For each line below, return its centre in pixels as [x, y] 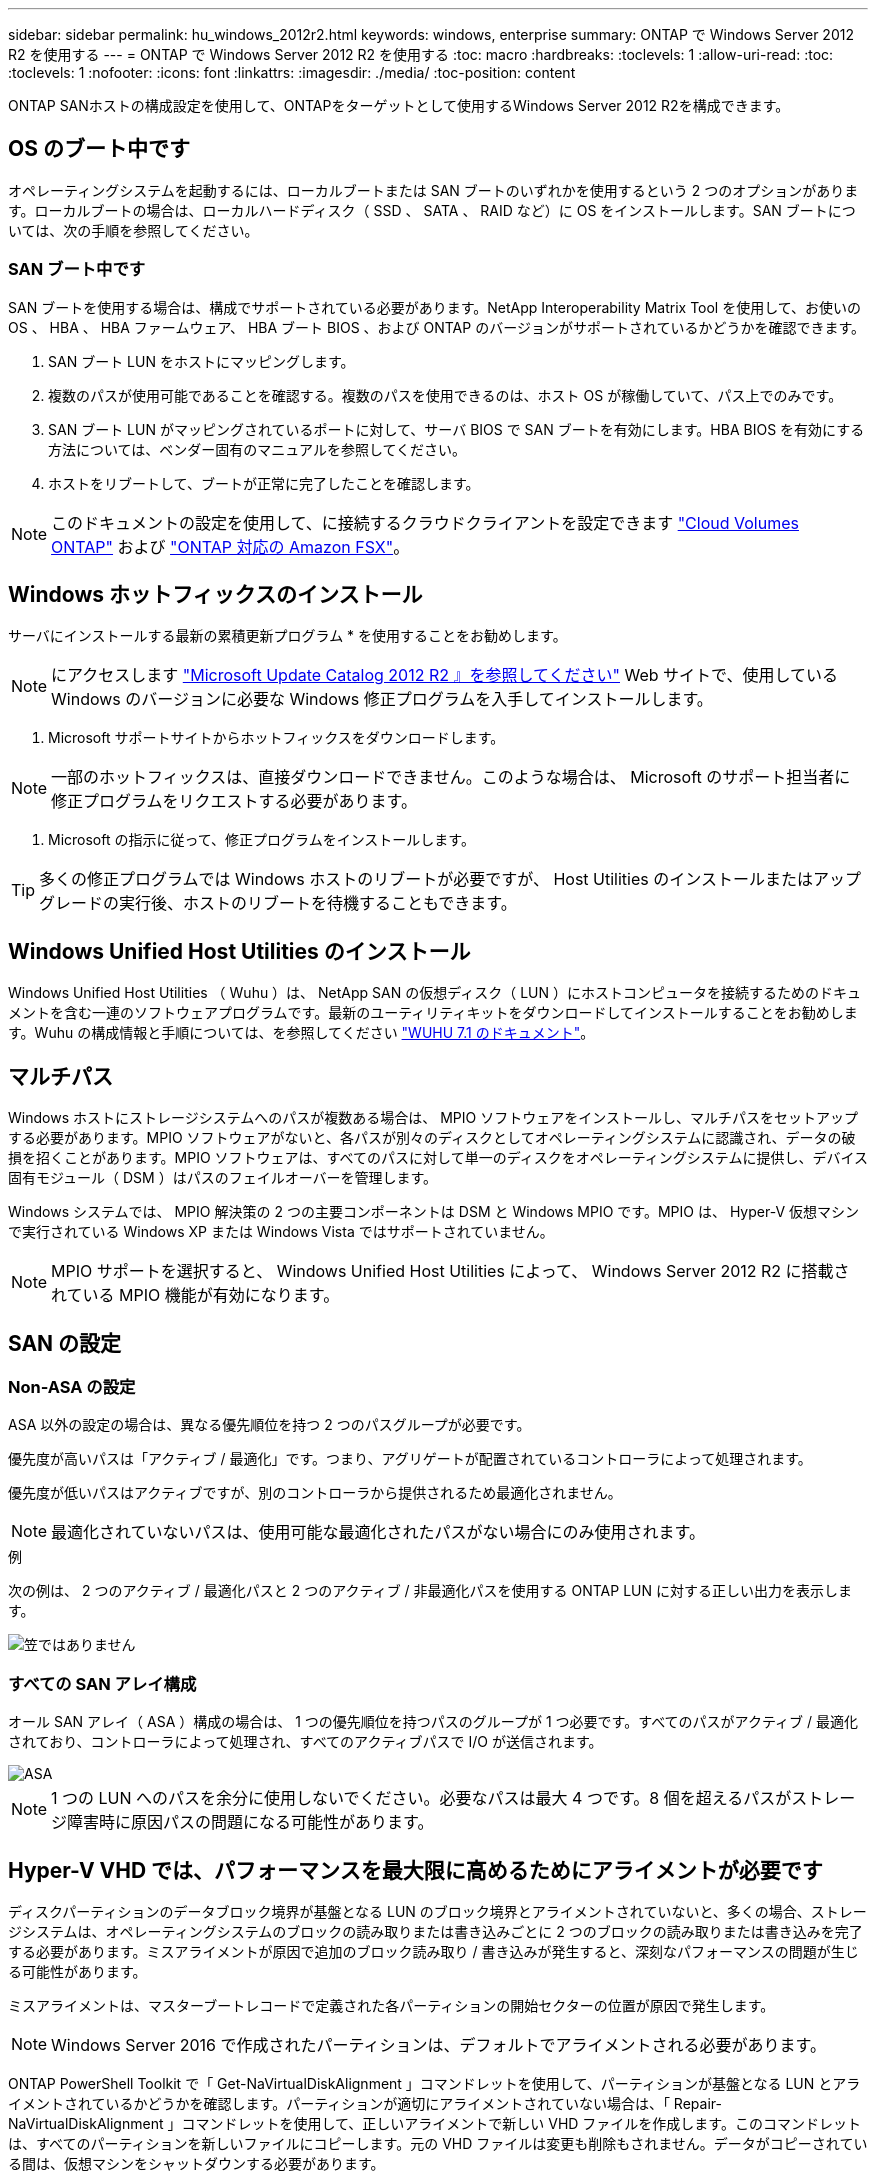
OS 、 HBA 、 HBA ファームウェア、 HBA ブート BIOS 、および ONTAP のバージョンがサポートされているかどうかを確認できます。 [437, 327]
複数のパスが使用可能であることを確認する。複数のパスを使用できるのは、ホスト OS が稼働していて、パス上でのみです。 [445, 395]
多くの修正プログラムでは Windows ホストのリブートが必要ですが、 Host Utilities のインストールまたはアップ [450, 879]
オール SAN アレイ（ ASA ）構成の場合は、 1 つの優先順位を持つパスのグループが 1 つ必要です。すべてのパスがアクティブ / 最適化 [433, 1722]
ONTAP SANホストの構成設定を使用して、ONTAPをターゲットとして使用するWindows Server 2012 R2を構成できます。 [399, 105]
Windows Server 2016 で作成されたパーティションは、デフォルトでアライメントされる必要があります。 [438, 2044]
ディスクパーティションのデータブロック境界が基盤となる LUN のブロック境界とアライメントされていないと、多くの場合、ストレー [437, 1911]
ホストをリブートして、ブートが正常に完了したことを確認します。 [264, 483]
